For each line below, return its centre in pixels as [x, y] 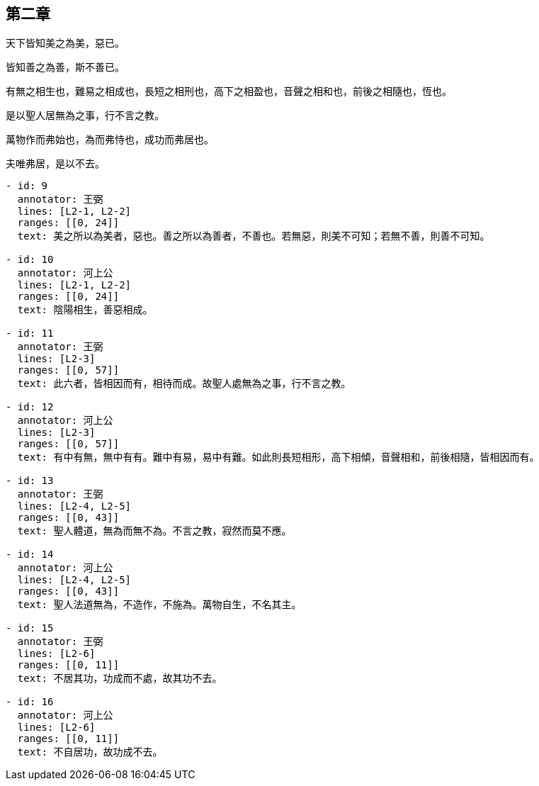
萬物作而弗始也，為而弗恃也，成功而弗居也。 [110, 140]
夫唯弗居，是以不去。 [55, 164]
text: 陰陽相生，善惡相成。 [85, 310]
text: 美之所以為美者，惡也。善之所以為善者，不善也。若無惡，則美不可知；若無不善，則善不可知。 [254, 236]
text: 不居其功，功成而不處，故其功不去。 [120, 679]
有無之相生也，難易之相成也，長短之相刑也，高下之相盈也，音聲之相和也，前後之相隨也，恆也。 [229, 91]
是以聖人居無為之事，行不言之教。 [85, 116]
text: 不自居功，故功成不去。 [90, 752]
